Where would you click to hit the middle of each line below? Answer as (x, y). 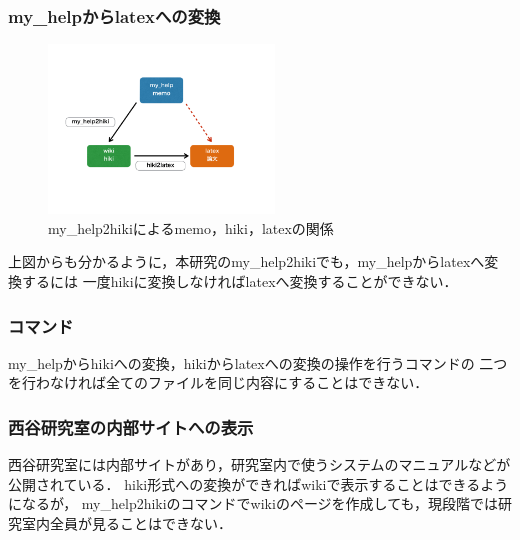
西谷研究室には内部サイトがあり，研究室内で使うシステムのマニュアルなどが (259, 464)
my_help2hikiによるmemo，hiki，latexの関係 (191, 227)
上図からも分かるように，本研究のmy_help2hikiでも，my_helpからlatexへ (246, 261)
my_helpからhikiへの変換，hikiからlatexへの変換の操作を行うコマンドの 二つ (258, 362)
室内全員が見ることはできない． (126, 523)
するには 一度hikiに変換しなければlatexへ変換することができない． (239, 281)
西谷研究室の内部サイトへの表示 (131, 426)
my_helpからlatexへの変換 (114, 15)
